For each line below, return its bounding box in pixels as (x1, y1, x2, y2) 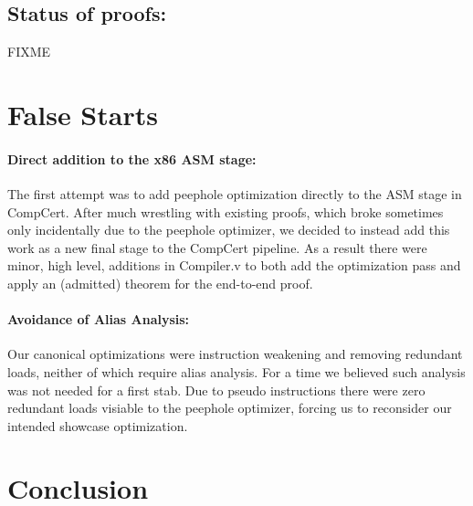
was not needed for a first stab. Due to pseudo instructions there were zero (7, 380, 426, 399)
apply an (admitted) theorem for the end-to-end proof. (7, 273, 313, 292)
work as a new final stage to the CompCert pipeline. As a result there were (7, 237, 427, 257)
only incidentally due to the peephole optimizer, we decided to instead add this (7, 220, 450, 239)
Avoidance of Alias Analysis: (7, 310, 190, 329)
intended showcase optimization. (7, 416, 188, 435)
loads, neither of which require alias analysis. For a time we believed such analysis (7, 362, 466, 381)
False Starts (7, 95, 158, 132)
